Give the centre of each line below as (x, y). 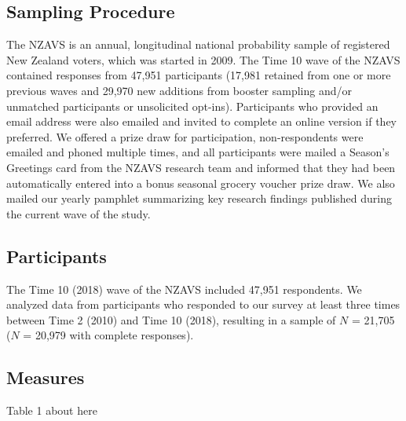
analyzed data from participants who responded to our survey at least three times (203, 304)
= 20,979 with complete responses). (108, 335)
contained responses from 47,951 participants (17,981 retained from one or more (199, 75)
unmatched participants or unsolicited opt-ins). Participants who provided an (192, 106)
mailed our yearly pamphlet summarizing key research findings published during (199, 198)
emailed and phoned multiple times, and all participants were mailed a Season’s (198, 152)
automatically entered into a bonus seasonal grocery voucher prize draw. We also (201, 183)
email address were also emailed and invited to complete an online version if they (201, 121)
